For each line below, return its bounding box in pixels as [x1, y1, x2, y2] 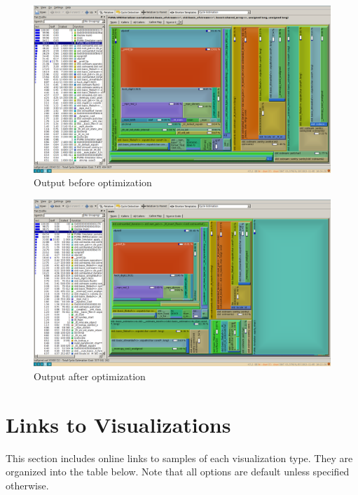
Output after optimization [34, 368, 146, 383]
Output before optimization [34, 175, 152, 190]
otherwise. [6, 477, 49, 492]
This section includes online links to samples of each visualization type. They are [6, 450, 353, 465]
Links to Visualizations [6, 410, 231, 438]
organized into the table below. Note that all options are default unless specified [6, 464, 350, 479]
